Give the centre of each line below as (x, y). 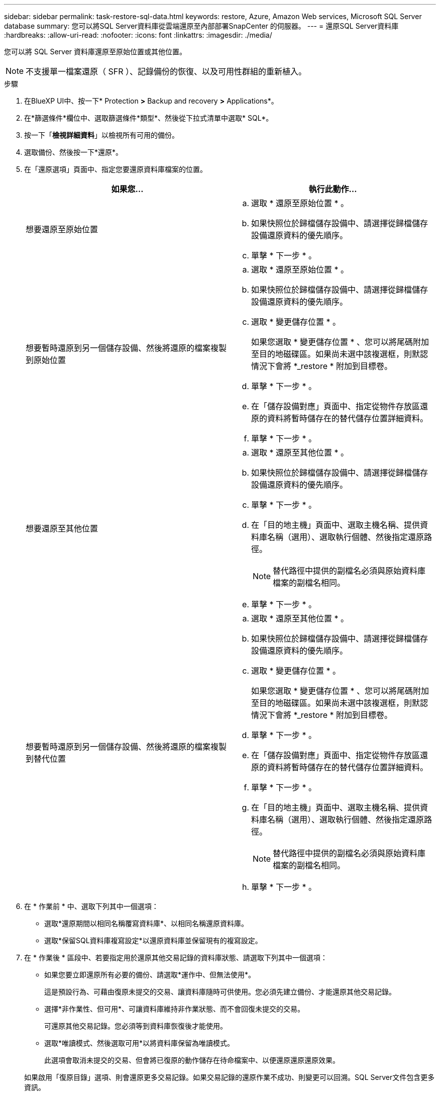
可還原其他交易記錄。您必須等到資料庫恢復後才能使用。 (136, 1026)
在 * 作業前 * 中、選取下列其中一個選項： (91, 906)
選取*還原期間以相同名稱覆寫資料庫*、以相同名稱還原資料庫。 (146, 923)
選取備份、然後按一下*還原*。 (74, 152)
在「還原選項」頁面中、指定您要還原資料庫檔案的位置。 (116, 169)
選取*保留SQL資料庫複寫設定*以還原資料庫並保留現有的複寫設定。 (153, 940)
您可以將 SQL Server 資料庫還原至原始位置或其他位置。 (95, 52)
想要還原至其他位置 (62, 528)
